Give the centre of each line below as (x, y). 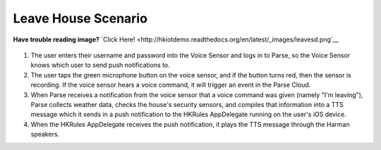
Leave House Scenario (80, 18)
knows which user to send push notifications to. (100, 65)
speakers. (45, 135)
